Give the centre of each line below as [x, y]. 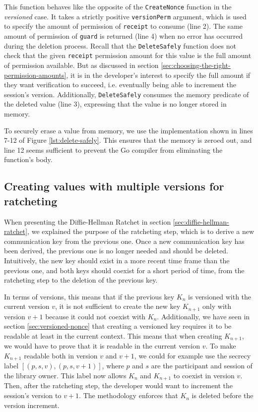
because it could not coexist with [96, 316]
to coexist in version [204, 376]
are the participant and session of [202, 366]
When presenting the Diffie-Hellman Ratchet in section [88, 221]
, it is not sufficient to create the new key [118, 306]
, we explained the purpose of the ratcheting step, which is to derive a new [141, 231]
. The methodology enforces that [129, 395]
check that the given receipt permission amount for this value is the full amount [128, 55]
